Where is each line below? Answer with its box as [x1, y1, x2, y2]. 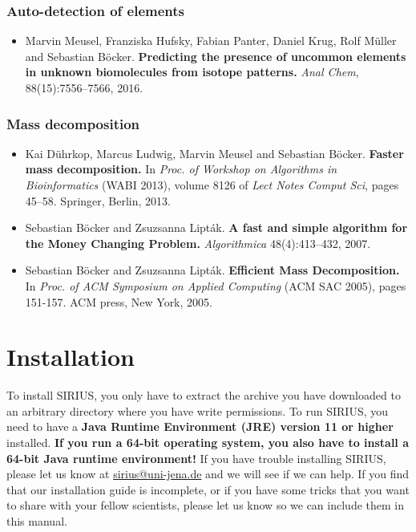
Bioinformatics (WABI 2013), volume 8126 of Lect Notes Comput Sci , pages [25, 177, 399, 193]
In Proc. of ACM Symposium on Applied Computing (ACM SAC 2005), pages [25, 277, 406, 294]
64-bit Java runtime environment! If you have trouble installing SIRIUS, [6, 449, 386, 466]
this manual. [6, 513, 67, 530]
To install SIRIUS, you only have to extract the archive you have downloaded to [6, 387, 401, 404]
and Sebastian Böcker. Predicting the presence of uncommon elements [25, 47, 406, 64]
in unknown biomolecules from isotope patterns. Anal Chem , [25, 63, 359, 80]
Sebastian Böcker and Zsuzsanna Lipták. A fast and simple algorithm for [25, 219, 408, 236]
